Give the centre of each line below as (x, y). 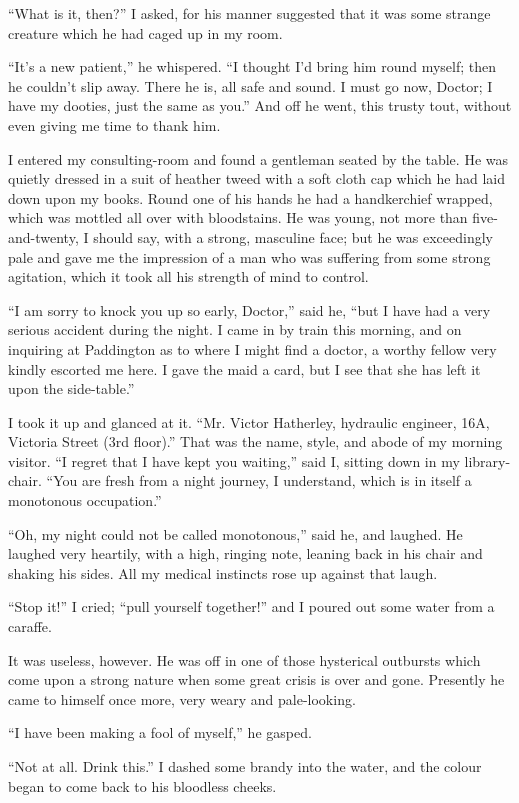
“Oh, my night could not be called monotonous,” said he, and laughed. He (235, 533)
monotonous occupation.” (85, 500)
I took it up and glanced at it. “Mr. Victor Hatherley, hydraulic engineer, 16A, (249, 421)
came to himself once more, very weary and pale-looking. (182, 698)
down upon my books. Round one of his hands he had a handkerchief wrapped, (250, 197)
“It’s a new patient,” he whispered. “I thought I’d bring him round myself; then (252, 66)
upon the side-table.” (71, 388)
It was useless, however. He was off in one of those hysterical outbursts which (244, 659)
